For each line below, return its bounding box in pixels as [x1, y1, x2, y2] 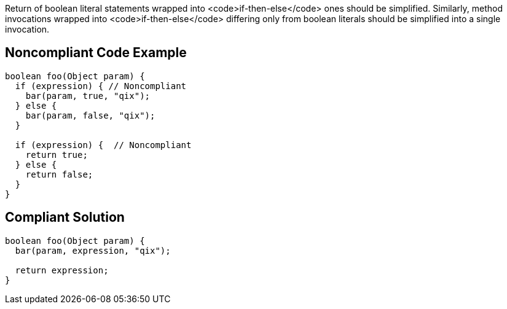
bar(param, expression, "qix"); [15, 245, 171, 256]
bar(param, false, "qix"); [25, 110, 155, 120]
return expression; [15, 265, 109, 275]
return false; [25, 169, 93, 179]
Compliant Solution [5, 209, 125, 225]
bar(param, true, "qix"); [25, 90, 151, 101]
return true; [25, 149, 88, 160]
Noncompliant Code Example [5, 45, 187, 61]
